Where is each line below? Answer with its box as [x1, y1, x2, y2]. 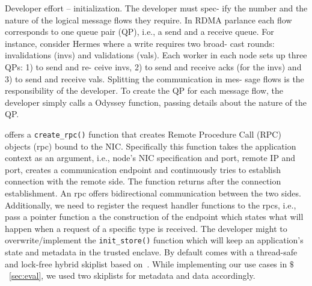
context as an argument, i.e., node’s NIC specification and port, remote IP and [5, 151, 296, 164]
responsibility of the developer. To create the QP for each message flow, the [5, 84, 284, 97]
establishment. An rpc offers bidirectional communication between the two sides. [5, 186, 301, 199]
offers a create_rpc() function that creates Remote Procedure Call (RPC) [5, 127, 281, 140]
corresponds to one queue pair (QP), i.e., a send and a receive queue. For [5, 25, 274, 38]
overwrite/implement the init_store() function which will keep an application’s [5, 234, 304, 246]
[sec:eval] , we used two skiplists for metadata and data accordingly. [9, 269, 255, 282]
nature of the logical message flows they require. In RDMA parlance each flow [5, 13, 292, 26]
